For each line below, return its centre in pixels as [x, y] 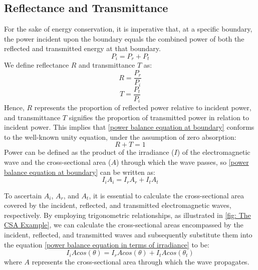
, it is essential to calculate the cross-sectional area [167, 195]
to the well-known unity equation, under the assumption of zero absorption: [120, 137]
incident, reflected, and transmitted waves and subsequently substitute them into [128, 235]
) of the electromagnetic [214, 152]
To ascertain [23, 195]
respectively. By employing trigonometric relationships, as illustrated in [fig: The [127, 215]
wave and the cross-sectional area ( [58, 162]
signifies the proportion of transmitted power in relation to [159, 117]
